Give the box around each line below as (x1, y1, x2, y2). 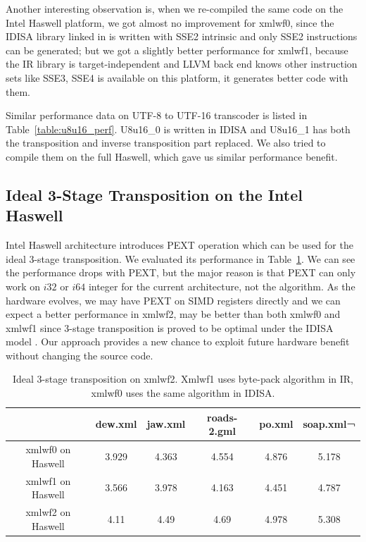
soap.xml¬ (303, 417, 355, 431)
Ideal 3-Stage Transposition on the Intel (6, 183, 303, 205)
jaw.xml (146, 417, 186, 431)
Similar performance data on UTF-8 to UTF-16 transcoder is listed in (6, 108, 308, 123)
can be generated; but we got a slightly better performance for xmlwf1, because (6, 42, 348, 57)
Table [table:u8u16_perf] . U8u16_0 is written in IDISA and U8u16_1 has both (6, 121, 351, 136)
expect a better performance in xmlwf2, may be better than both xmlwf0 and (6, 307, 341, 321)
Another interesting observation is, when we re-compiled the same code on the (6, 1, 343, 16)
